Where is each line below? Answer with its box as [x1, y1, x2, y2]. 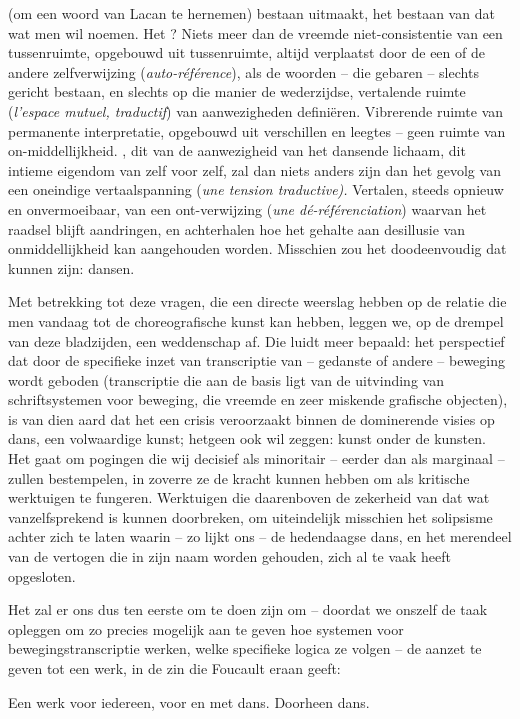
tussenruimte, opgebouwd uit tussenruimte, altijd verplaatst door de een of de [8, 42, 485, 63]
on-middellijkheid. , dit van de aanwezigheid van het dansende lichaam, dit [8, 140, 466, 161]
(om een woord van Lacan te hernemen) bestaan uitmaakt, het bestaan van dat [8, 3, 495, 23]
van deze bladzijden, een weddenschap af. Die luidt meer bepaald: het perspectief [8, 330, 505, 351]
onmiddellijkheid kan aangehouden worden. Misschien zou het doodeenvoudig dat [8, 238, 507, 259]
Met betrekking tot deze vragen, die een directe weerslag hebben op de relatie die [8, 291, 507, 312]
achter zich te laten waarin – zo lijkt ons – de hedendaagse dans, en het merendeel [8, 526, 512, 547]
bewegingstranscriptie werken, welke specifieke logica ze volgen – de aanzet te [8, 638, 482, 659]
